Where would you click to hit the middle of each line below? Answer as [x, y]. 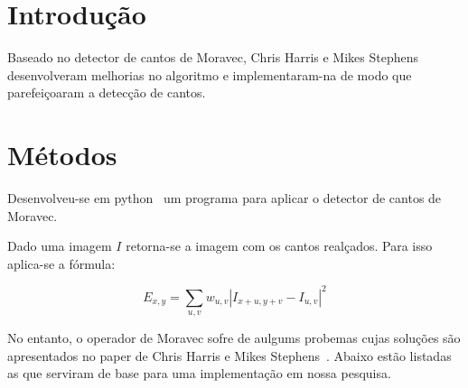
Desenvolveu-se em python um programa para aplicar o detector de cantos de [225, 198]
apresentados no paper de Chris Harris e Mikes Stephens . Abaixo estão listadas [229, 355]
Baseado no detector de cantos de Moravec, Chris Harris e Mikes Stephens [213, 57]
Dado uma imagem [60, 246]
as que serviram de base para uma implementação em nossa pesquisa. [199, 373]
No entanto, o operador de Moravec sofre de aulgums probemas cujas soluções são [234, 338]
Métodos [62, 155]
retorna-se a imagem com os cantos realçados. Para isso [279, 246]
